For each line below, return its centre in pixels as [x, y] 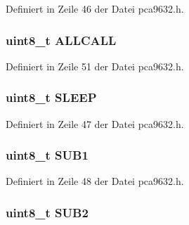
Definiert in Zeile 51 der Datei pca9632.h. [95, 66]
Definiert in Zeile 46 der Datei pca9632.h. [95, 8]
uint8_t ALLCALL [61, 40]
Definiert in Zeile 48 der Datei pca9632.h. [95, 181]
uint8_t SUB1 [47, 155]
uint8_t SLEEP [51, 97]
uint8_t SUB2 [47, 212]
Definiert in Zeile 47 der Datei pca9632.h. [95, 123]
